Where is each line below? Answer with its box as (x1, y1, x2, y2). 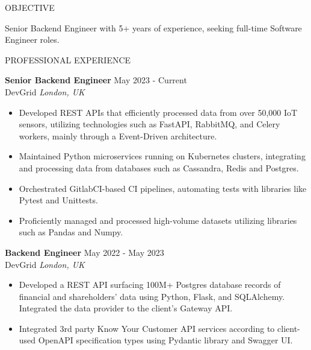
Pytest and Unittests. (19, 194, 98, 206)
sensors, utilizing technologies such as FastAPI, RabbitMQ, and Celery (19, 118, 280, 130)
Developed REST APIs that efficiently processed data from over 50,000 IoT (19, 106, 298, 118)
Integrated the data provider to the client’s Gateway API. (19, 302, 233, 314)
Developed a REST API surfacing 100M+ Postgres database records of (19, 278, 281, 291)
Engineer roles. (5, 33, 60, 46)
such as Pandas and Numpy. (19, 226, 123, 238)
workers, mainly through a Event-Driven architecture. (19, 129, 217, 142)
